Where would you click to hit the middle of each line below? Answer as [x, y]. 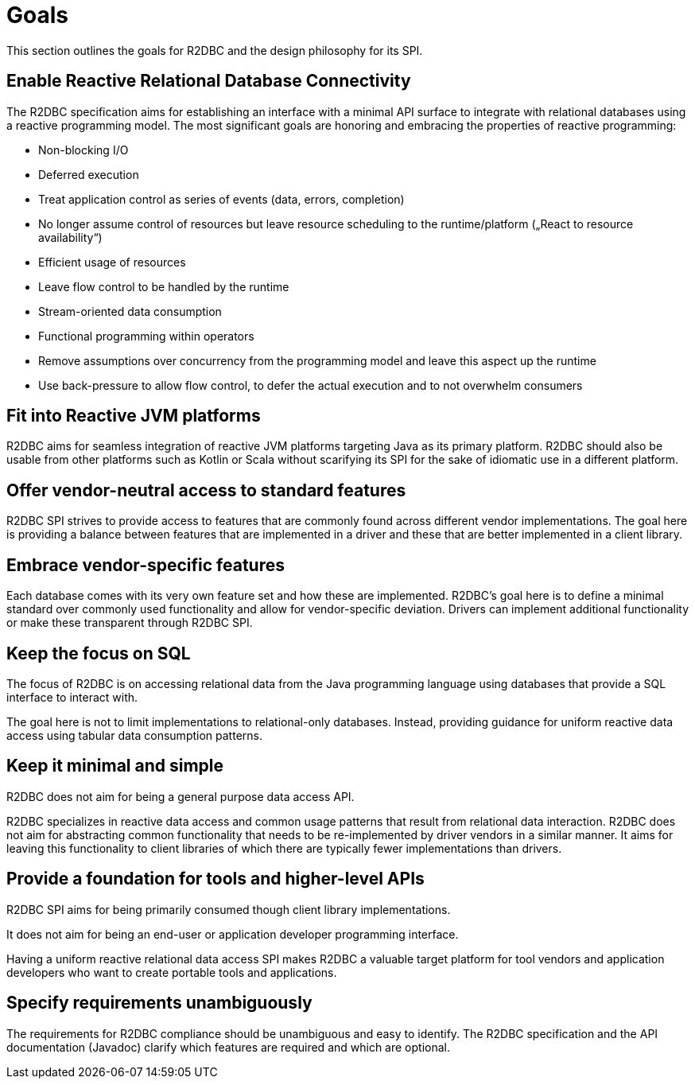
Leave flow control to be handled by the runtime [164, 286]
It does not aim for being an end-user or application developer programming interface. [233, 934]
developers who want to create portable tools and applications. [172, 972]
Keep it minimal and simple [115, 766]
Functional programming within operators [146, 336]
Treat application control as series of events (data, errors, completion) [221, 199]
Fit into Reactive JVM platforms [134, 416]
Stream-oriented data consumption [130, 311]
